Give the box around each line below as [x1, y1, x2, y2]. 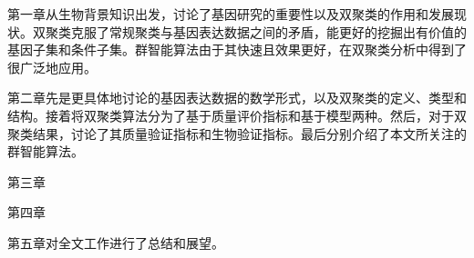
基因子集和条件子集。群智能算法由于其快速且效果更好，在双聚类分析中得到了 [7, 40, 467, 59]
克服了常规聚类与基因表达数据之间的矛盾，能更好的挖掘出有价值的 [70, 22, 467, 41]
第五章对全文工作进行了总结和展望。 [7, 233, 224, 252]
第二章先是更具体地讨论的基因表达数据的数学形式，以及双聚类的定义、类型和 [7, 88, 467, 107]
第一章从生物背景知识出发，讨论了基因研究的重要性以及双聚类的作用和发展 [7, 5, 454, 23]
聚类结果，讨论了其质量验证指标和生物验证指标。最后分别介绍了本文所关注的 [7, 124, 467, 143]
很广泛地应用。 [7, 57, 97, 76]
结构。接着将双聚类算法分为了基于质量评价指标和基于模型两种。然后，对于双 [7, 105, 467, 124]
